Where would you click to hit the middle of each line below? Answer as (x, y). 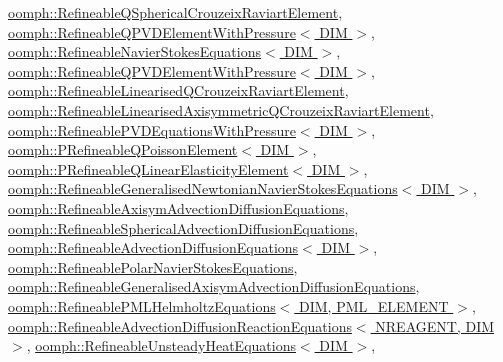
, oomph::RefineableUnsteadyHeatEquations (161, 345)
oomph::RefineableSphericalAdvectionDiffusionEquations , (183, 227)
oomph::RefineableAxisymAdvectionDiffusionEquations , (178, 207)
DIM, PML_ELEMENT (374, 305)
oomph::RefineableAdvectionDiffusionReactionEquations (180, 325)
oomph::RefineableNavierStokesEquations (135, 51)
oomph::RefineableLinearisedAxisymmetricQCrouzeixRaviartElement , (221, 109)
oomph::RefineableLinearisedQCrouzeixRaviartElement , (178, 90)
